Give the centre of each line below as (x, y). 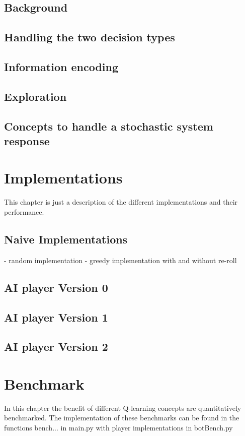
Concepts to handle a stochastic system (109, 126)
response (27, 140)
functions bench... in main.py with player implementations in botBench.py (118, 428)
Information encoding (61, 66)
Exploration (35, 96)
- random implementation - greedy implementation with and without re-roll (120, 260)
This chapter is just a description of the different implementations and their (121, 202)
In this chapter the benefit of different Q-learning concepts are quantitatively (123, 408)
